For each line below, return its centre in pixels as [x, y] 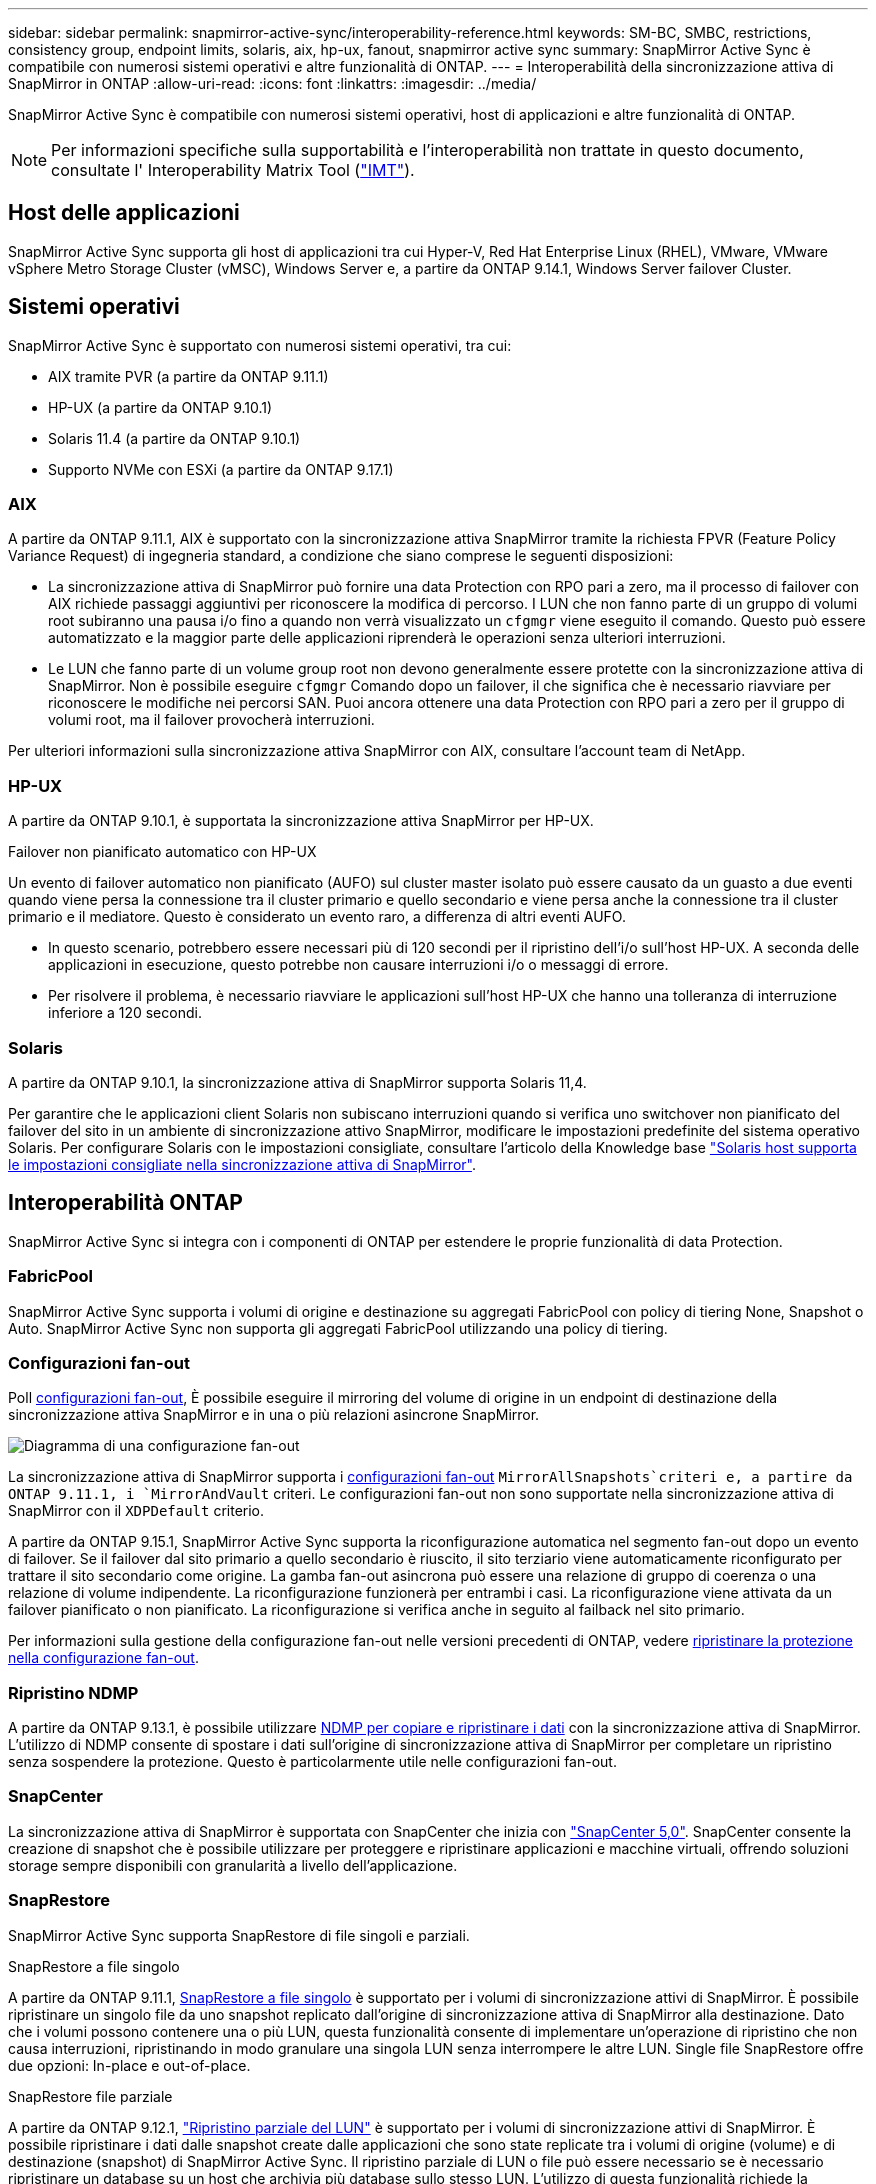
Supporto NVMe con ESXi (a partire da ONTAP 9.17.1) [221, 469]
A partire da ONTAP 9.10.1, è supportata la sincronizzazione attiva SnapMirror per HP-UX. [301, 821]
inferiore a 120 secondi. [125, 1013]
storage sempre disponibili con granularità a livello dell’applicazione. [233, 1865]
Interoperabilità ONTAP [125, 1203]
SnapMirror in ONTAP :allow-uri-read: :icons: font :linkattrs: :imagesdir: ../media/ [272, 83]
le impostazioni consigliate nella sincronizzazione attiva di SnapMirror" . [242, 1164]
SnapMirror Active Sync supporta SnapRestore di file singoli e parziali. [239, 1935]
